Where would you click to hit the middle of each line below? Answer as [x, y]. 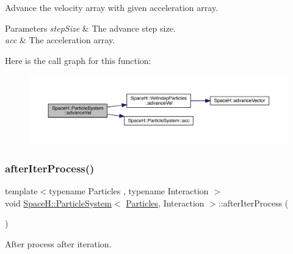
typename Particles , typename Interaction [129, 191]
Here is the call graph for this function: [78, 60]
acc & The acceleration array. [60, 40]
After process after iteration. [58, 243]
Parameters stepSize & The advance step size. [90, 28]
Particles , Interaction [165, 203]
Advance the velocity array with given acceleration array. [112, 7]
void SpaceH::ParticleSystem [58, 203]
